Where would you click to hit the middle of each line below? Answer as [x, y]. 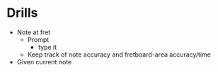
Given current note [44, 62]
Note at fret [34, 32]
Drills [22, 13]
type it [47, 47]
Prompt [38, 39]
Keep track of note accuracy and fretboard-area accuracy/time [119, 55]
